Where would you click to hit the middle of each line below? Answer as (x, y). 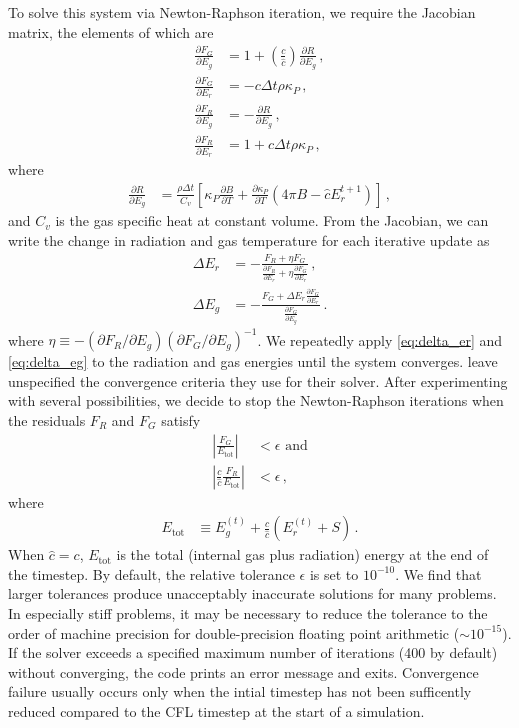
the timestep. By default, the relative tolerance (151, 573)
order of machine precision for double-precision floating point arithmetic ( (234, 632)
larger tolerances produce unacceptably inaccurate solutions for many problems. (252, 593)
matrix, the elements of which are (111, 31)
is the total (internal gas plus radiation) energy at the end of (302, 554)
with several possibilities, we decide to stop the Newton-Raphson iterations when (256, 400)
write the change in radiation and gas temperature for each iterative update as (249, 240)
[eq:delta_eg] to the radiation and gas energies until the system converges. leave (253, 361)
